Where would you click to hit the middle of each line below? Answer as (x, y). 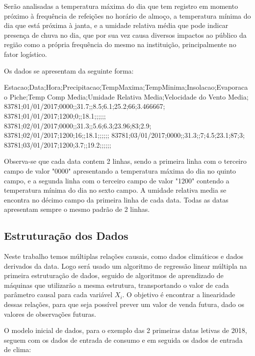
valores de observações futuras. (50, 314)
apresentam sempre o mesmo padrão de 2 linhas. (77, 209)
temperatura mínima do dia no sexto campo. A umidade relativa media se (115, 190)
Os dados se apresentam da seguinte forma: (69, 70)
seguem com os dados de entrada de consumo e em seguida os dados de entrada (123, 340)
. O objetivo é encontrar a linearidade (179, 294)
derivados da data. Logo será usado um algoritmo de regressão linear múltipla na (126, 266)
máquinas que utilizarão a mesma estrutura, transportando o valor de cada (116, 285)
